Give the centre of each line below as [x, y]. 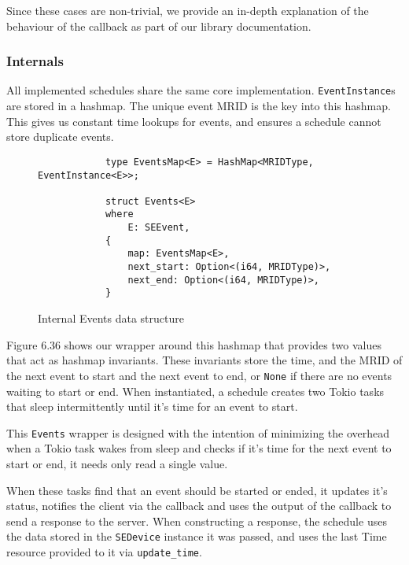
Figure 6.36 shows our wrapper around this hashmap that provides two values [194, 344]
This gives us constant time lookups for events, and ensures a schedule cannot [194, 121]
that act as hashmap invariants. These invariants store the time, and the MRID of [204, 360]
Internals [35, 61]
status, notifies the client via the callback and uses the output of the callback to [199, 506]
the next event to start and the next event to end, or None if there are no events [199, 375]
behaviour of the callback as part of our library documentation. [159, 26]
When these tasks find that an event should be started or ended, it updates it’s [197, 490]
